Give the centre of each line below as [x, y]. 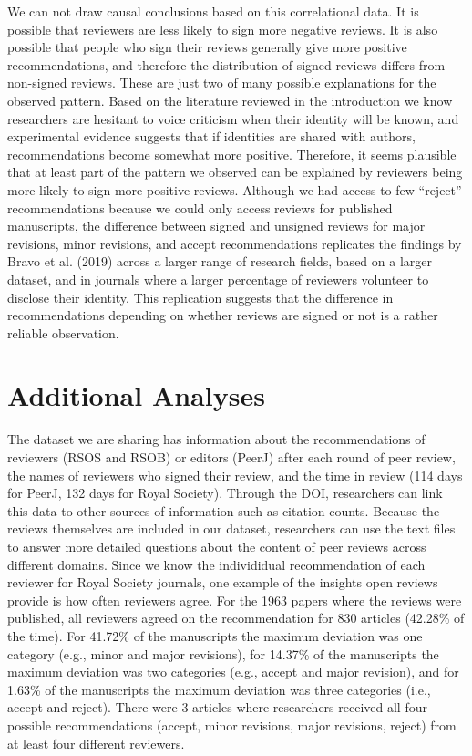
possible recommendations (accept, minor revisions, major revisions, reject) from [232, 725]
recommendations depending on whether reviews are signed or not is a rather [223, 315]
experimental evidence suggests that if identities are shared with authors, [211, 136]
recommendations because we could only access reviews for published [200, 207]
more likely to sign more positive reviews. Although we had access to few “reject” [235, 189]
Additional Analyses [136, 395]
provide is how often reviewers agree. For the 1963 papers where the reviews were [235, 600]
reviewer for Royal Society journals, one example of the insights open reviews [223, 582]
